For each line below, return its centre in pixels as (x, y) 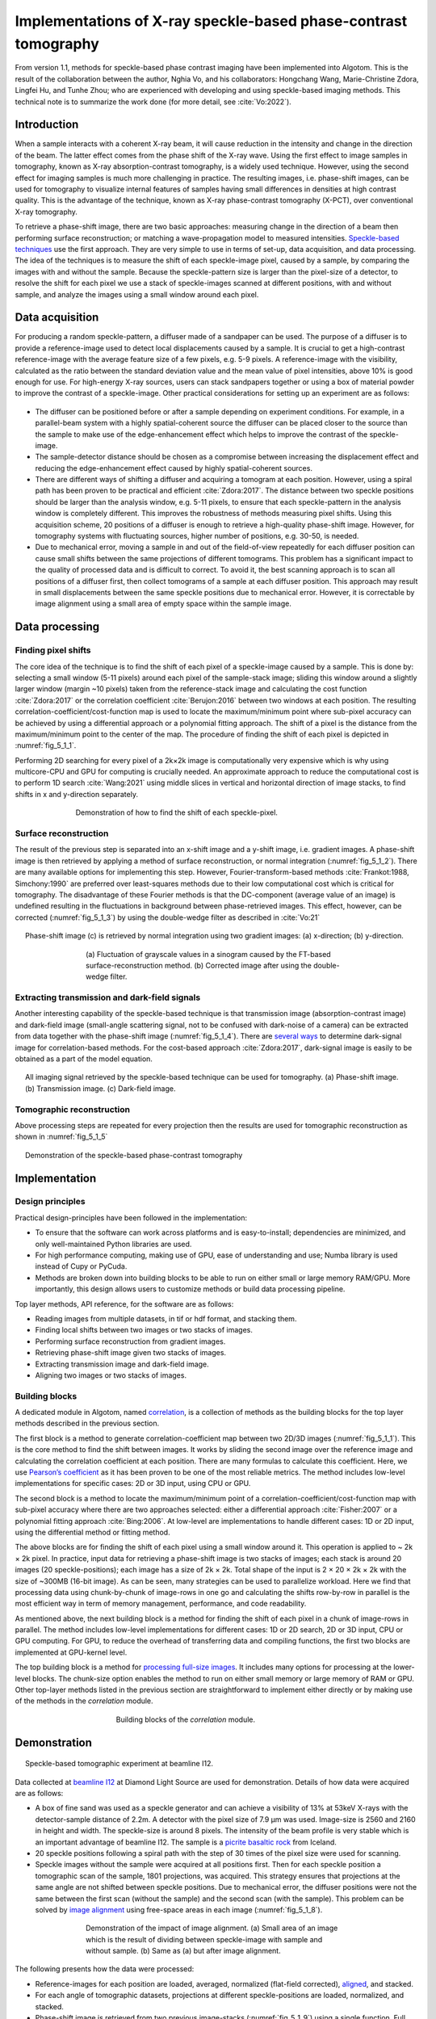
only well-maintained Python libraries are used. (113, 1244)
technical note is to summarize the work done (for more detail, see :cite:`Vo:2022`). (153, 102)
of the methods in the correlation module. (84, 1701)
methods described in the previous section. (87, 1423)
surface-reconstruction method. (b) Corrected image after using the (199, 965)
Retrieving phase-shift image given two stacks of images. (130, 1353)
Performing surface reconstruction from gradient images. (130, 1341)
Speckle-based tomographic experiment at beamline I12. (119, 1764)
